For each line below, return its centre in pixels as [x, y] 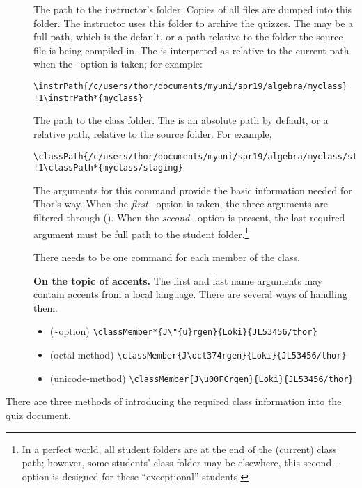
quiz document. [38, 415]
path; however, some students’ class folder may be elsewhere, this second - [181, 463]
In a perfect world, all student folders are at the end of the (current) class [179, 449]
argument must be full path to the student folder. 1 [141, 233]
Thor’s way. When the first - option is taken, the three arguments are [181, 204]
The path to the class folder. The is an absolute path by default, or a [181, 120]
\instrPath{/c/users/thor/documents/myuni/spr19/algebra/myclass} [191, 87]
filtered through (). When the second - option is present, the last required [189, 218]
